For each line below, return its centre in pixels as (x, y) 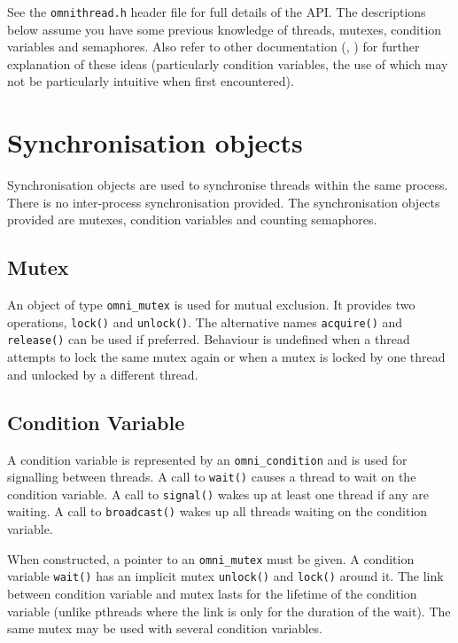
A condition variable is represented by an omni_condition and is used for (207, 459)
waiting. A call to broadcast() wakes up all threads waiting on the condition (217, 511)
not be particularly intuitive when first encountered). (151, 81)
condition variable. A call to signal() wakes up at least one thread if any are (218, 494)
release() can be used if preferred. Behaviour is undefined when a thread (209, 339)
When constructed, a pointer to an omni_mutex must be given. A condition (211, 558)
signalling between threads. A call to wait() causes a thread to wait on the (212, 477)
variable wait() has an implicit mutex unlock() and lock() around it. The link (225, 576)
